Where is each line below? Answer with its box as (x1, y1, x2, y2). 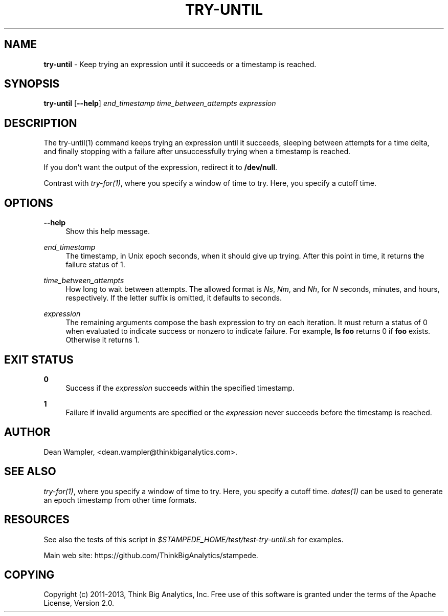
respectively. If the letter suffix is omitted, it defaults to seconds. (65, 293, 282, 303)
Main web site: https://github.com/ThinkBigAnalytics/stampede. (43, 550, 258, 560)
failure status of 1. (65, 260, 125, 269)
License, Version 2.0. (43, 599, 115, 608)
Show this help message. (65, 227, 150, 236)
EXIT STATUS (4, 353, 74, 366)
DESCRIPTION (4, 116, 77, 130)
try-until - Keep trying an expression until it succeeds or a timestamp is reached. (43, 59, 317, 69)
